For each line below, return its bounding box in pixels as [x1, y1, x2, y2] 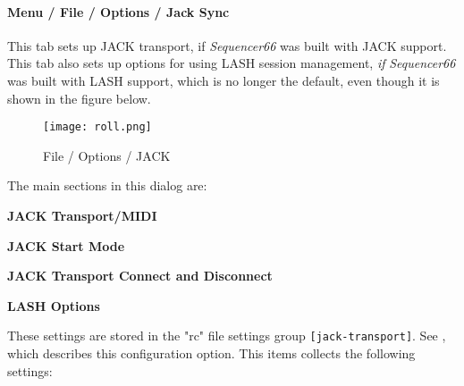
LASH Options [7, 296, 100, 315]
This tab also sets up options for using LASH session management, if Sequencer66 [7, 54, 456, 72]
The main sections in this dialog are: [7, 176, 207, 195]
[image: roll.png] [43, 121, 152, 134]
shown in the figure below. [7, 88, 151, 107]
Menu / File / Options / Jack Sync [7, 2, 230, 21]
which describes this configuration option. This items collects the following [7, 344, 416, 363]
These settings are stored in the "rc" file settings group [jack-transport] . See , [7, 326, 446, 345]
